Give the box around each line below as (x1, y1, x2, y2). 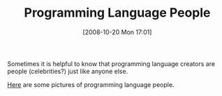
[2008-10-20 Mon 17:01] (82, 28, 152, 36)
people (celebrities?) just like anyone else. (7, 67, 128, 75)
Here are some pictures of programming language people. (7, 80, 175, 88)
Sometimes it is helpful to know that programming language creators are (7, 59, 215, 67)
